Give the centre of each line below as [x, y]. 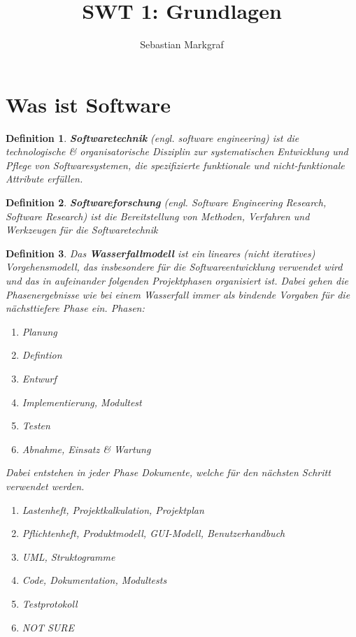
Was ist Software [88, 104]
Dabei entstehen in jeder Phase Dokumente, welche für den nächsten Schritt [168, 472]
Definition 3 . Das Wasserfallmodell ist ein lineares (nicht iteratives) [161, 253]
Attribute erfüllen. [44, 179]
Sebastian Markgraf [182, 44]
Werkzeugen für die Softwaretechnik [82, 230]
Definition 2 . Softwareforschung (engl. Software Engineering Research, [166, 202]
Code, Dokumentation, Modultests [94, 580]
